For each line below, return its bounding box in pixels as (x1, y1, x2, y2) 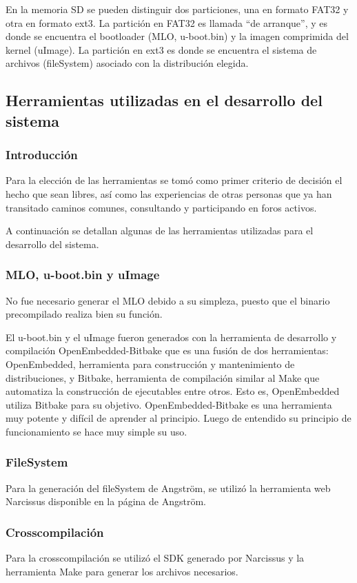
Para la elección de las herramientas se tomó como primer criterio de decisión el (6, 173, 343, 187)
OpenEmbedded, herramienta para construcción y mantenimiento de (6, 356, 295, 371)
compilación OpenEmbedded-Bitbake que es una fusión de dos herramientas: (6, 343, 329, 358)
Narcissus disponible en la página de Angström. (6, 494, 206, 509)
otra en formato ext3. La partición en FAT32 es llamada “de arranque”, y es (6, 15, 327, 30)
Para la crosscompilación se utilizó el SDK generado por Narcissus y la (6, 551, 305, 565)
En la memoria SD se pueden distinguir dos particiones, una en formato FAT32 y (6, 2, 349, 16)
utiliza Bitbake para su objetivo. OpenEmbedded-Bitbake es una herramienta (6, 397, 332, 411)
